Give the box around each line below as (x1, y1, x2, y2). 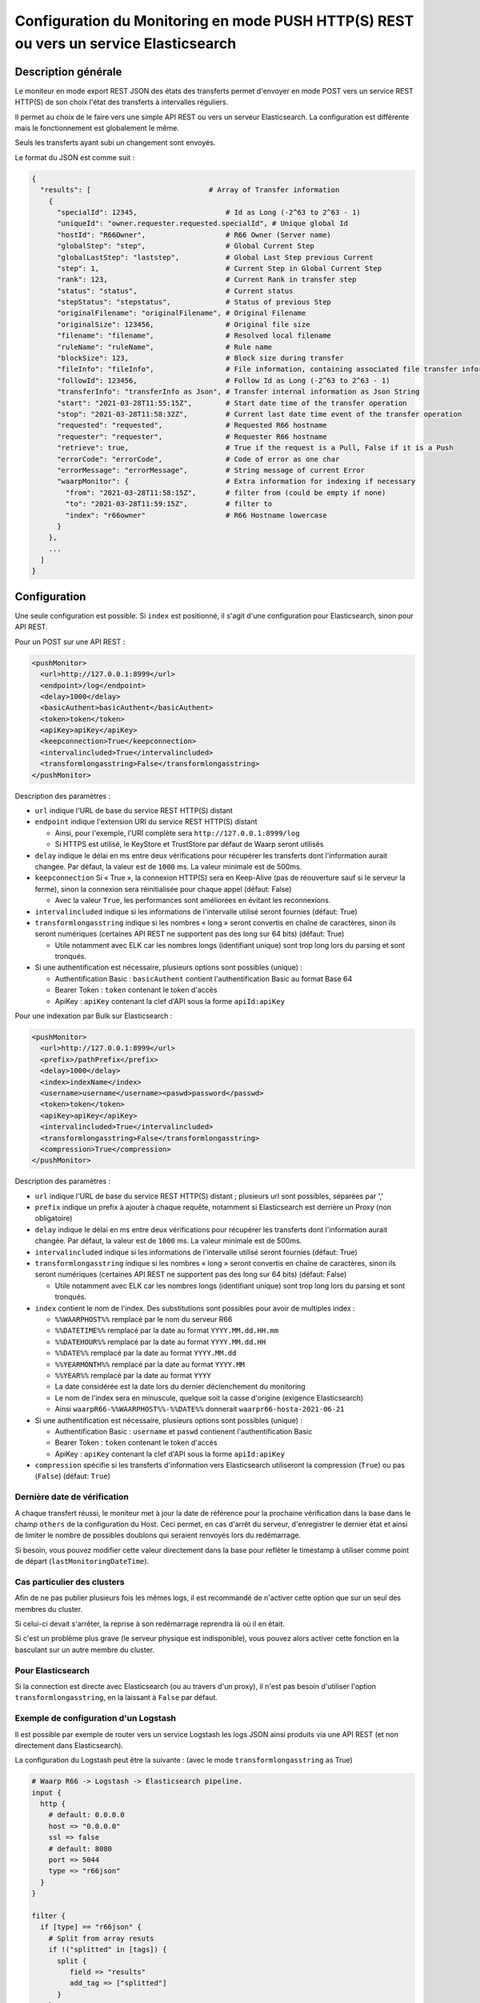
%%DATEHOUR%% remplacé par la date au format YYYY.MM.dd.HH (54, 1336, 266, 1346)
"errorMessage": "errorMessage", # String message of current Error (57, 465, 366, 474)
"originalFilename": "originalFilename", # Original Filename (57, 308, 306, 318)
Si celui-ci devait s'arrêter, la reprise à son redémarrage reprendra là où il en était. (14, 1619, 286, 1629)
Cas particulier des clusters (14, 1576, 125, 1587)
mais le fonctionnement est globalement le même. (14, 123, 180, 133)
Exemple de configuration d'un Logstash (14, 1713, 176, 1724)
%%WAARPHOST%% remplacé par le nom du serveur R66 (54, 1315, 233, 1324)
